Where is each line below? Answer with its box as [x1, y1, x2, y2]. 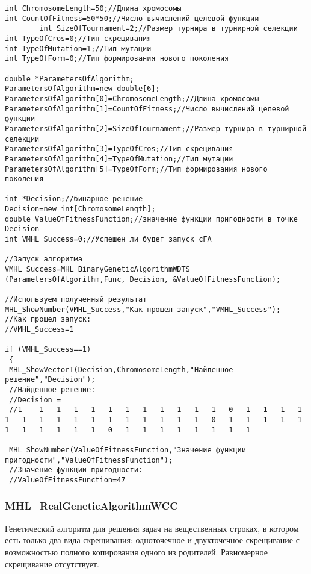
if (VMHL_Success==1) [5, 345, 91, 354]
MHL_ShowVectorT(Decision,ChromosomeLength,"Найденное [9, 365, 233, 374]
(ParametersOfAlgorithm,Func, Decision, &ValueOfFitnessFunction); [5, 275, 281, 284]
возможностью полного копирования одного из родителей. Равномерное [5, 545, 268, 558]
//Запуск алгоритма [5, 255, 82, 264]
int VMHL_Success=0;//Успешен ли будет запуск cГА [5, 235, 212, 244]
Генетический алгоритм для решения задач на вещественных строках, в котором [5, 522, 299, 534]
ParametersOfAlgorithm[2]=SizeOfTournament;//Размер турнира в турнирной [5, 124, 307, 133]
